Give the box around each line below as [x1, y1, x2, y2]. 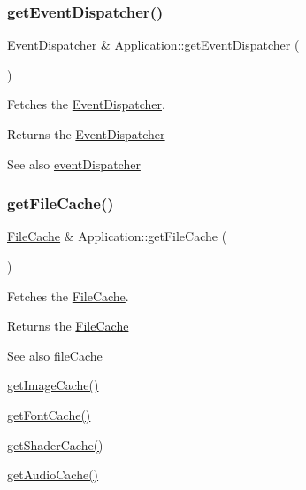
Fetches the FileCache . [7, 286, 129, 305]
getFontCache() [7, 405, 91, 424]
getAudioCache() [7, 465, 99, 484]
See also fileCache [7, 346, 103, 364]
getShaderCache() [7, 435, 103, 454]
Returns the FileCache [7, 316, 129, 335]
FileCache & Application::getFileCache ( [7, 227, 227, 245]
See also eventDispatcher [7, 154, 141, 173]
